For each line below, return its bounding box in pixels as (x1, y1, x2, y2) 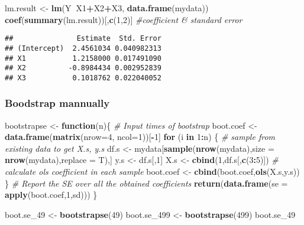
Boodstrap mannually (5, 96, 110, 110)
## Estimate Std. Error (5, 34, 161, 43)
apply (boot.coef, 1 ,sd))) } (5, 188, 98, 201)
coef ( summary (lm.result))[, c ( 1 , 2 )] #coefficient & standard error (5, 13, 242, 25)
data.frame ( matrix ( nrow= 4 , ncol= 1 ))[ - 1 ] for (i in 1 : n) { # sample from (5, 131, 275, 143)
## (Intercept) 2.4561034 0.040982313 (5, 44, 161, 53)
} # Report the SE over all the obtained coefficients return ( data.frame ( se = (5, 177, 288, 189)
